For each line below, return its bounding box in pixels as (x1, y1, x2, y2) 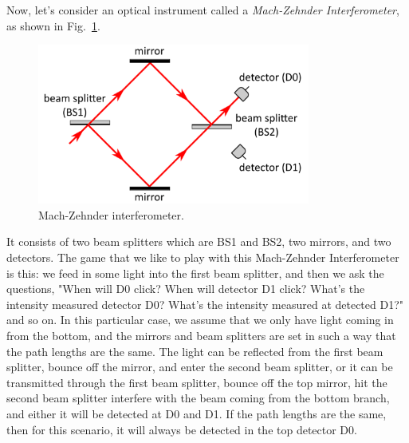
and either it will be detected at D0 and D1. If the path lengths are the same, (6, 405, 387, 421)
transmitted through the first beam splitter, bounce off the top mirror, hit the (6, 374, 387, 390)
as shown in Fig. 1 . (6, 17, 100, 34)
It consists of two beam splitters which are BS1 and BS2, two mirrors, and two (6, 233, 391, 250)
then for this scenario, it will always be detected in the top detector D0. (6, 421, 357, 437)
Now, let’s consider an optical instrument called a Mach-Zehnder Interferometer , (6, 2, 399, 18)
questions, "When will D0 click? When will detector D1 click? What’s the (6, 280, 365, 297)
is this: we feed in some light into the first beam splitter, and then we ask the (6, 264, 384, 281)
